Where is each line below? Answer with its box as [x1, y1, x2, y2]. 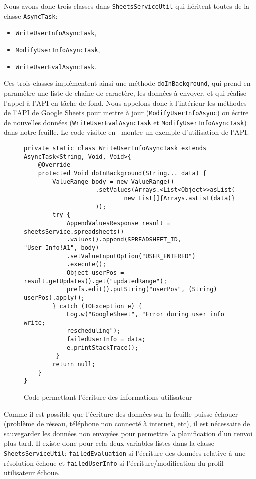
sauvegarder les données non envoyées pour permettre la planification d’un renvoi [4, 428, 253, 438]
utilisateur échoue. [4, 467, 60, 478]
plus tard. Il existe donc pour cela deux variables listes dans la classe [4, 438, 215, 448]
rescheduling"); [66, 327, 121, 335]
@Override [38, 161, 71, 169]
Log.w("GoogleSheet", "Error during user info [66, 311, 224, 318]
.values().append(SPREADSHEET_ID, [66, 236, 181, 243]
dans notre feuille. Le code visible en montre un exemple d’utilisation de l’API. [4, 127, 249, 137]
